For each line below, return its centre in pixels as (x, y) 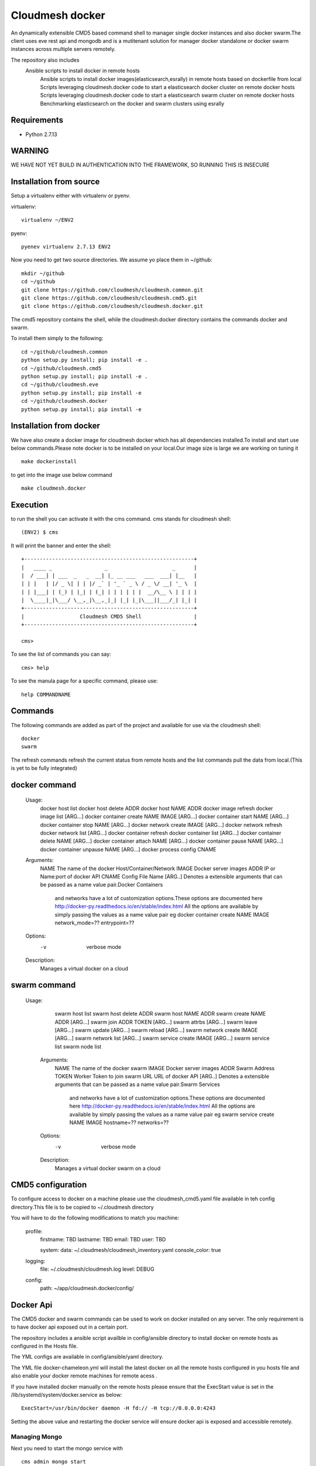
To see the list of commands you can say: (61, 654)
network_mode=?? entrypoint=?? (95, 922)
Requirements (37, 120)
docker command (44, 785)
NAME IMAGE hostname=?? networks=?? (119, 1122)
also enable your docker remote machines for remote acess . (84, 1376)
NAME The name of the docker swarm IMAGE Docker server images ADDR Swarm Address (165, 1068)
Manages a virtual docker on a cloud (84, 968)
